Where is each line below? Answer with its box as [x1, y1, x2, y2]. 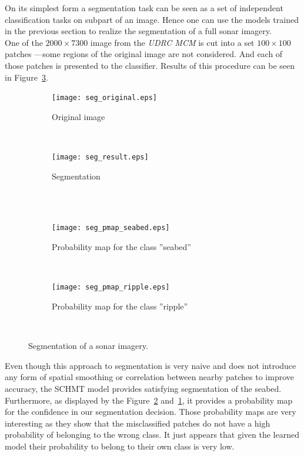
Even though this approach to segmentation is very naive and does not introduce [5, 359, 296, 371]
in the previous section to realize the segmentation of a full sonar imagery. [5, 25, 272, 37]
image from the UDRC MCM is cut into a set [90, 36, 255, 48]
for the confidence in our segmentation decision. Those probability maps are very [5, 405, 296, 418]
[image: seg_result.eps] [52, 153, 149, 161]
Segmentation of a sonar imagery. [28, 339, 148, 352]
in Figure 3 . [5, 71, 48, 83]
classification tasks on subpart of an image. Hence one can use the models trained [5, 13, 299, 25]
